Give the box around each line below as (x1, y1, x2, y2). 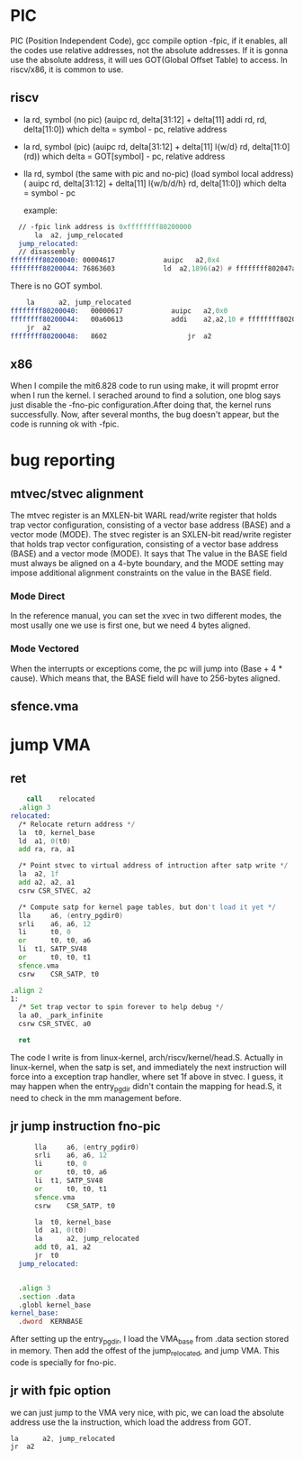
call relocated (26, 794, 95, 803)
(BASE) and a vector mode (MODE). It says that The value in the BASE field (10, 548, 288, 559)
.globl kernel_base (18, 1300, 92, 1309)
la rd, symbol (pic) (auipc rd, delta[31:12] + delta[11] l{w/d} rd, (22, 141, 251, 152)
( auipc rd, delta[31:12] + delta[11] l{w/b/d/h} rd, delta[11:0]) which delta (22, 178, 287, 188)
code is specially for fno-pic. (10, 1356, 117, 1367)
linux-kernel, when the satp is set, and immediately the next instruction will (10, 1061, 287, 1072)
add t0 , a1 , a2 (33, 1243, 92, 1252)
